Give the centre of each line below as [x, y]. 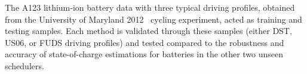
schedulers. [24, 65]
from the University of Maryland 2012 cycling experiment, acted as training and [153, 19]
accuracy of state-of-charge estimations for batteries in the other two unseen [144, 54]
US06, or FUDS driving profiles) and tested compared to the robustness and [145, 42]
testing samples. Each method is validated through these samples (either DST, [148, 31]
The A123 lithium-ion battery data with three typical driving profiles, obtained [150, 7]
